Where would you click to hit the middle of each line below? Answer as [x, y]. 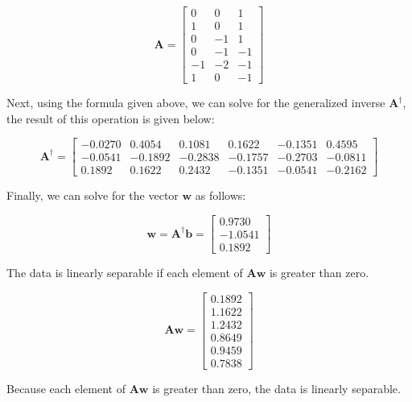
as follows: [220, 195]
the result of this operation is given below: [111, 118]
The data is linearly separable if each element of [125, 273]
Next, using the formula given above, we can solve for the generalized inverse [196, 103]
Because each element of [66, 388]
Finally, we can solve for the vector [93, 195]
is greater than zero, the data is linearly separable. [276, 388]
